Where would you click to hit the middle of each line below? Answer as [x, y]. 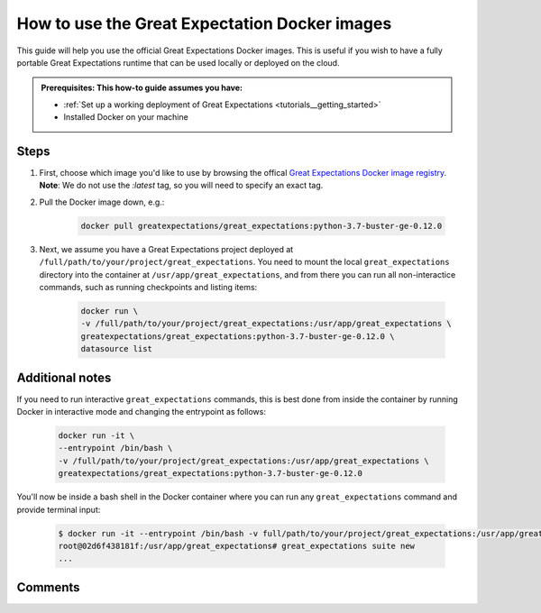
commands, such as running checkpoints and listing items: [148, 287]
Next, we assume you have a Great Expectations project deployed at [166, 249]
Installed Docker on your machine [126, 117]
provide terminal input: [59, 509]
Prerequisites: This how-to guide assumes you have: [142, 88]
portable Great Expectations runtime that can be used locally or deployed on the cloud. [178, 62]
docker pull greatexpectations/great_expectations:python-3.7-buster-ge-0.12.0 [261, 226]
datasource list [117, 349]
